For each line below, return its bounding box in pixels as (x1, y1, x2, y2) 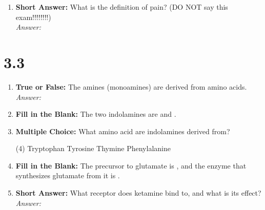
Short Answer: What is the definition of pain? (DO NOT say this (15, 2, 228, 12)
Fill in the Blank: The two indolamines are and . (15, 109, 176, 119)
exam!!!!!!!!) (15, 11, 51, 22)
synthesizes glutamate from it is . (15, 170, 120, 181)
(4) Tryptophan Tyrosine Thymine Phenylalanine (15, 143, 171, 154)
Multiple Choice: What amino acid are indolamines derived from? (15, 125, 230, 136)
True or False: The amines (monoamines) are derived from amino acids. (15, 81, 247, 92)
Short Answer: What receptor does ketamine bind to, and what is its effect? (15, 187, 261, 198)
